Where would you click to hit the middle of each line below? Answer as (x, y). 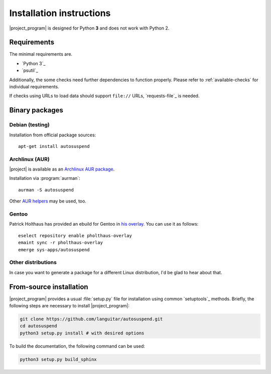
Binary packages (36, 110)
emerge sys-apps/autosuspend (54, 250)
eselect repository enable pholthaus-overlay (75, 235)
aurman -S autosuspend (46, 190)
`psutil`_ (30, 71)
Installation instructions (60, 13)
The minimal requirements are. (41, 54)
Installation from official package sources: (53, 135)
